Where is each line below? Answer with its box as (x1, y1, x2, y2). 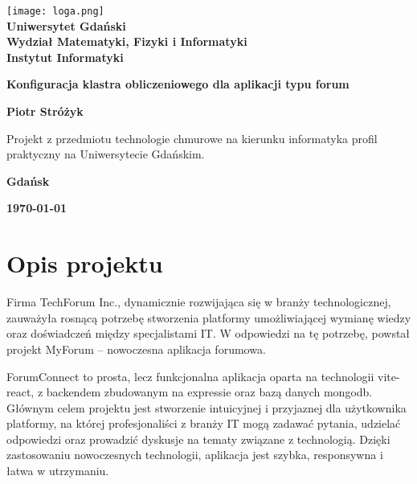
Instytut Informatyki (6, 48, 124, 65)
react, (6, 384, 35, 400)
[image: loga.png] (6, 6, 104, 17)
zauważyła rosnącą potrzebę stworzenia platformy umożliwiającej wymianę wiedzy (6, 309, 411, 326)
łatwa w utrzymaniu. (6, 462, 109, 479)
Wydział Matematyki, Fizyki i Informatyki (6, 33, 247, 50)
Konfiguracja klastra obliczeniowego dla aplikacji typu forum (6, 76, 350, 92)
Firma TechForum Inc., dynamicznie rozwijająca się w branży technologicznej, (6, 293, 391, 310)
